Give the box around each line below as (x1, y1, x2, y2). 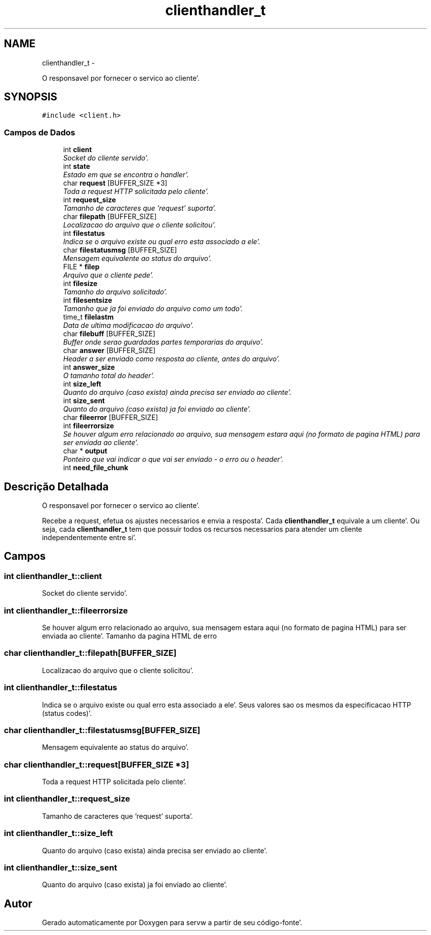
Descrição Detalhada (4, 480, 109, 493)
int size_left (63, 380, 101, 388)
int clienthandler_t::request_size (4, 794, 130, 804)
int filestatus (63, 229, 105, 238)
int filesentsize (63, 296, 112, 305)
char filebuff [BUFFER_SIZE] (63, 329, 155, 338)
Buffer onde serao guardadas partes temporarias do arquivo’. (63, 338, 264, 347)
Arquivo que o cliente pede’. (63, 271, 154, 280)
